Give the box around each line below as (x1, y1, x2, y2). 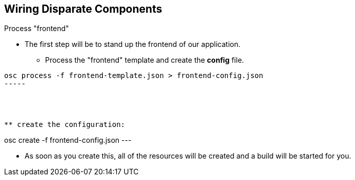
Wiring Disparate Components (4, 3, 162, 15)
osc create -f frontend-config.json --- (4, 136, 132, 145)
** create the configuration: (4, 120, 126, 129)
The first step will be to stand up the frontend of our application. (25, 40, 241, 49)
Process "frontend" (4, 24, 69, 33)
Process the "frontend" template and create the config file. (45, 56, 244, 65)
